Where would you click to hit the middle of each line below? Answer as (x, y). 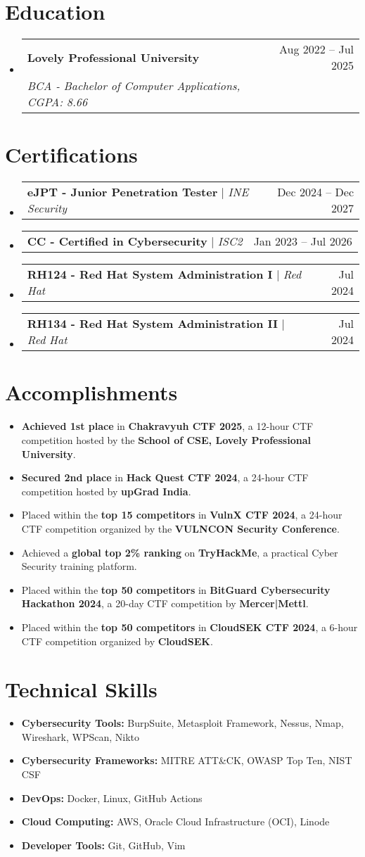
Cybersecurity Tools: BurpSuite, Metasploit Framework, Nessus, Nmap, (182, 723)
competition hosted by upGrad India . (106, 491)
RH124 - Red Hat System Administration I (150, 274)
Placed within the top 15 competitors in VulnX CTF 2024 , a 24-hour (182, 515)
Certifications (71, 154)
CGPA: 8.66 (57, 102)
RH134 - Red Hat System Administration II (153, 324)
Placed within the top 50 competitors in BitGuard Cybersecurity (176, 589)
